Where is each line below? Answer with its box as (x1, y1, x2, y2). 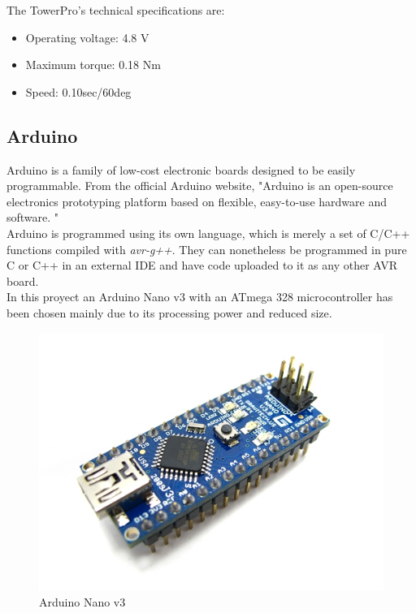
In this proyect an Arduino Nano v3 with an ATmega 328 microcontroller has (6, 288, 393, 305)
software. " (6, 209, 59, 226)
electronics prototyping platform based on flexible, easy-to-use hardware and (6, 192, 387, 209)
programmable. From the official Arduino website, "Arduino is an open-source (6, 177, 393, 194)
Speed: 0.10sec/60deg (25, 83, 132, 100)
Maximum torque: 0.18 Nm (25, 56, 161, 73)
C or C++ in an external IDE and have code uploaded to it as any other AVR (6, 257, 398, 274)
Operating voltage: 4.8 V (25, 28, 149, 45)
